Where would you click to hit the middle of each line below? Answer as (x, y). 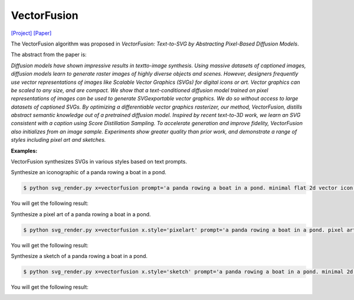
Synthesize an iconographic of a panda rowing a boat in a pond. (88, 172)
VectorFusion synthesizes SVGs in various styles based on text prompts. (99, 162)
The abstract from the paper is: (49, 55)
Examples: (24, 151)
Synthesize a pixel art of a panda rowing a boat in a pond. (81, 214)
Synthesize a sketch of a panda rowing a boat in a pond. (79, 256)
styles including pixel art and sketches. (58, 140)
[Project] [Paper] (31, 33)
